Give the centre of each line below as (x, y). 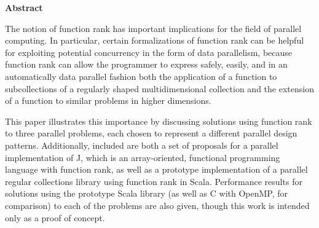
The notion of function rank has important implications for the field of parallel (153, 28)
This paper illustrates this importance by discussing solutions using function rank (159, 121)
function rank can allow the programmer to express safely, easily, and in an (146, 64)
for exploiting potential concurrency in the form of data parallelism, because (149, 52)
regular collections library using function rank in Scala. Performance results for (154, 181)
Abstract (24, 7)
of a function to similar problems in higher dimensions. (108, 100)
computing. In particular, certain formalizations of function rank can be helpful (155, 40)
